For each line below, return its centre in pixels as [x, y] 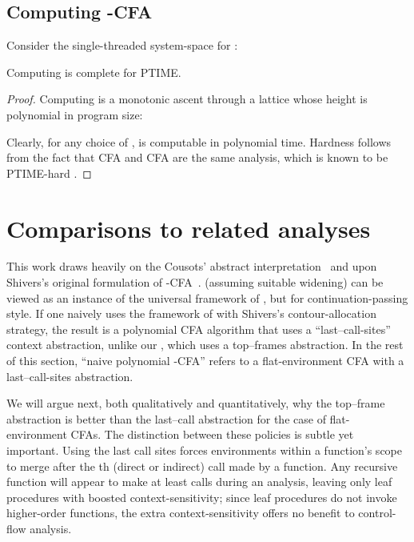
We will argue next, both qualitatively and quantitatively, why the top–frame [196, 403]
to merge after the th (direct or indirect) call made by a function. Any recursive [202, 466]
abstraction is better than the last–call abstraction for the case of [166, 418]
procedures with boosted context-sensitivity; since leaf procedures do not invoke [202, 497]
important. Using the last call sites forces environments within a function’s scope [204, 450]
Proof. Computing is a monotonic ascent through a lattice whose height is [187, 99]
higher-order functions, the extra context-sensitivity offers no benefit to [181, 513]
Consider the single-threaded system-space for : [122, 45]
